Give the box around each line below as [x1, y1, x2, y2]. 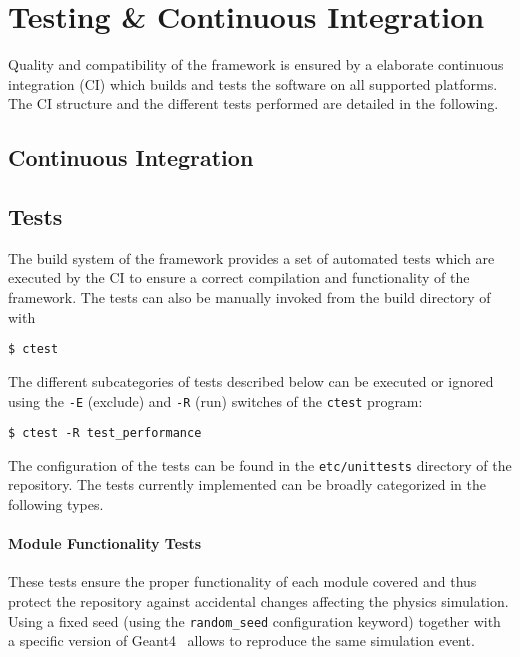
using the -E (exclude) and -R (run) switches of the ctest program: [8, 390, 423, 411]
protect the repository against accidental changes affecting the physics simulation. [8, 591, 509, 612]
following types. [8, 494, 104, 515]
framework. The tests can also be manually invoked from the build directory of [8, 287, 491, 308]
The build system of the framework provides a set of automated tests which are [8, 247, 495, 268]
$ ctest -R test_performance [8, 426, 202, 441]
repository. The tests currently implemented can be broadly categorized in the [8, 474, 487, 495]
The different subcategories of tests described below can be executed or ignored [8, 370, 494, 391]
